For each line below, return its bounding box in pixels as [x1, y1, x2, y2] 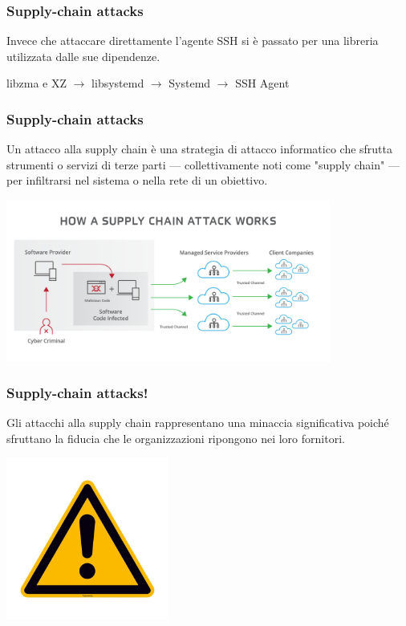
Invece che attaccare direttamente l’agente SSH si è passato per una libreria [6, 32, 379, 49]
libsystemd [91, 75, 144, 91]
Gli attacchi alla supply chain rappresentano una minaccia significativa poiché [6, 414, 389, 431]
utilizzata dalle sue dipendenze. [6, 47, 160, 64]
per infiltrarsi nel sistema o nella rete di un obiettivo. [6, 172, 268, 189]
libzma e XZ [6, 75, 67, 91]
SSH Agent [235, 75, 290, 91]
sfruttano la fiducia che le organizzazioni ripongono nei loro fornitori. [6, 430, 345, 446]
